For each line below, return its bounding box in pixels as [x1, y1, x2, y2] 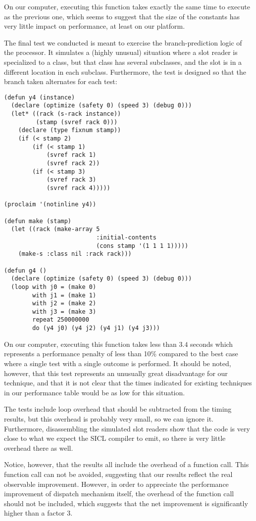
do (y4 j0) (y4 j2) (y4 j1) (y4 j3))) [32, 325, 160, 332]
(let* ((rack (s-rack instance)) [11, 110, 121, 118]
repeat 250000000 [32, 316, 89, 324]
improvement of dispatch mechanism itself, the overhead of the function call [4, 488, 234, 499]
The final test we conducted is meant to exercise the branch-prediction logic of [4, 37, 242, 47]
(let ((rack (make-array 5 [11, 226, 100, 233]
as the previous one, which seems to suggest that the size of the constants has [4, 11, 240, 21]
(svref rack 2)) [46, 160, 100, 167]
